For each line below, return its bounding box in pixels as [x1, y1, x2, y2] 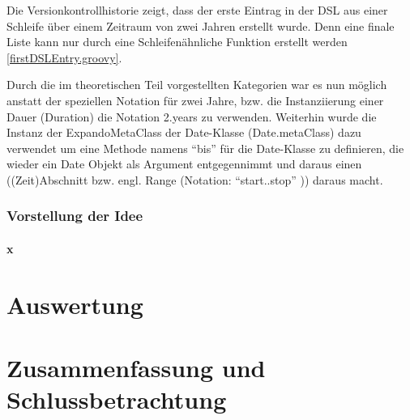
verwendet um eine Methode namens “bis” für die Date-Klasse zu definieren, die [6, 139, 404, 156]
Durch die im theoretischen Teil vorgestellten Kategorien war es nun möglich [6, 76, 387, 93]
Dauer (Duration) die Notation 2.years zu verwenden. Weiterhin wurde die [6, 108, 377, 125]
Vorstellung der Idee [6, 206, 143, 226]
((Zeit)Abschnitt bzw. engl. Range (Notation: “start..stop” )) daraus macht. [6, 171, 383, 188]
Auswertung [6, 287, 143, 320]
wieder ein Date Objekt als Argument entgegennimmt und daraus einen [6, 155, 362, 172]
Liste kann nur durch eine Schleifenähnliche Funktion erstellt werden [6, 33, 348, 50]
